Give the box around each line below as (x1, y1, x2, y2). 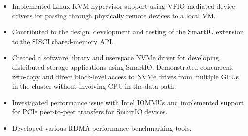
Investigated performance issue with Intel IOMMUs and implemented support (12, 97, 244, 107)
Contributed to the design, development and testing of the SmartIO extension (12, 27, 244, 37)
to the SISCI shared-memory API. (12, 36, 114, 46)
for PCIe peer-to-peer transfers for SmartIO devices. (12, 106, 168, 117)
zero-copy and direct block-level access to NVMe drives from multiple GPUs (12, 71, 239, 81)
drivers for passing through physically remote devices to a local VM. (12, 10, 216, 20)
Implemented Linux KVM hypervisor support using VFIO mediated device (12, 1, 235, 11)
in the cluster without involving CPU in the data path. (12, 81, 176, 91)
